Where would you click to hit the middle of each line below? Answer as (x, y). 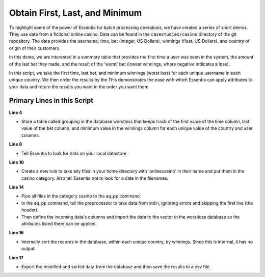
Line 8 (15, 144)
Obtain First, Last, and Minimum (76, 13)
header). (30, 210)
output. (29, 249)
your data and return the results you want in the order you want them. (79, 86)
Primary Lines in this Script (51, 101)
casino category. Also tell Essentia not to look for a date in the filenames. (95, 178)
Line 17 (16, 257)
